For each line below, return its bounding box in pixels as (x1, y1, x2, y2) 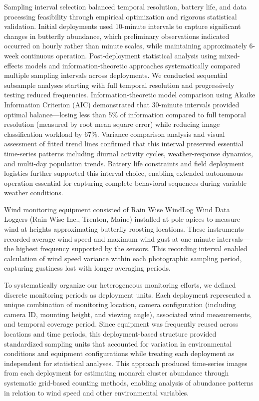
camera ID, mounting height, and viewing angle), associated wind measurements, (4, 309, 252, 319)
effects (4, 60, 23, 70)
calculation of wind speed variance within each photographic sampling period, (4, 253, 242, 263)
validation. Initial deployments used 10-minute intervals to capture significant (4, 21, 241, 31)
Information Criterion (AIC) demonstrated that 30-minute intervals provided (4, 99, 240, 109)
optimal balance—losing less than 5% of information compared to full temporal (4, 109, 246, 119)
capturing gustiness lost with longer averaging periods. (4, 263, 171, 273)
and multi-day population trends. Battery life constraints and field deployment (4, 158, 245, 168)
